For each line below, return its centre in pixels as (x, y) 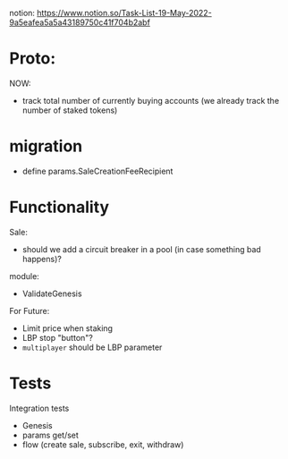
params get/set (50, 435)
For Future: (30, 310)
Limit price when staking (68, 328)
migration (46, 146)
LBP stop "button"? (58, 337)
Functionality (59, 207)
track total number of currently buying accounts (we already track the (151, 100)
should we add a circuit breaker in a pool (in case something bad (141, 249)
